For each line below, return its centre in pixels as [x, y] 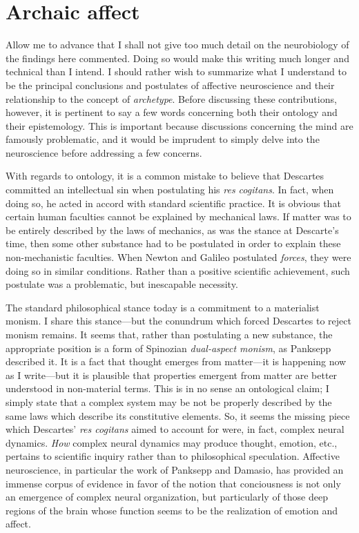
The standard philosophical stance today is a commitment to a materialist [163, 307]
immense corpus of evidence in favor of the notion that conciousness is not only [173, 483]
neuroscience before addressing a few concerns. [104, 152]
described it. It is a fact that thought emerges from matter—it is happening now [176, 361]
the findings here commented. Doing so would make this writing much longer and [177, 58]
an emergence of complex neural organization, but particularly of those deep [167, 497]
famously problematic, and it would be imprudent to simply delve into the [163, 139]
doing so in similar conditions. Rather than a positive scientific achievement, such [178, 270]
